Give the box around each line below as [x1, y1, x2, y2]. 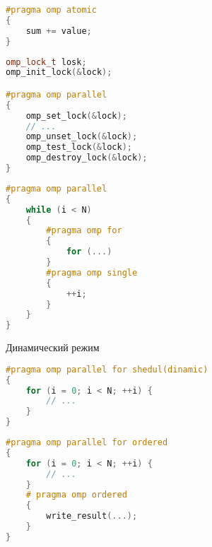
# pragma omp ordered [25, 490, 127, 500]
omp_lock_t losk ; [6, 57, 87, 67]
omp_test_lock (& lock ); [25, 142, 132, 153]
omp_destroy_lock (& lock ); [25, 153, 148, 163]
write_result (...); [46, 511, 138, 522]
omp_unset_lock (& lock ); [25, 131, 138, 142]
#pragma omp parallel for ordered [6, 437, 168, 447]
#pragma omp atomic [6, 5, 97, 15]
